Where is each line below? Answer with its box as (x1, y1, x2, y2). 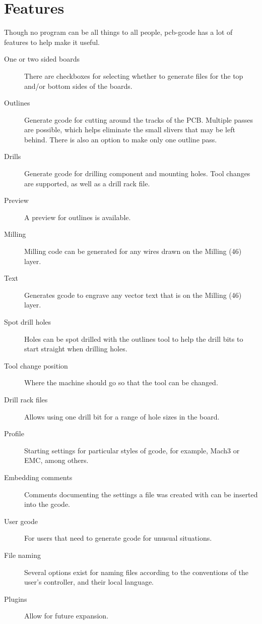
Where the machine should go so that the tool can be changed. (24, 377, 218, 388)
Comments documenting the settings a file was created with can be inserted (24, 489, 258, 499)
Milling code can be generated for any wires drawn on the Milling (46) (24, 246, 242, 256)
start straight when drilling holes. (24, 343, 127, 354)
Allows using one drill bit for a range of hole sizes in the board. (24, 411, 220, 422)
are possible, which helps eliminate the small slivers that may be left (24, 124, 235, 135)
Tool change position (4, 360, 68, 371)
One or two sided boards (4, 54, 80, 64)
